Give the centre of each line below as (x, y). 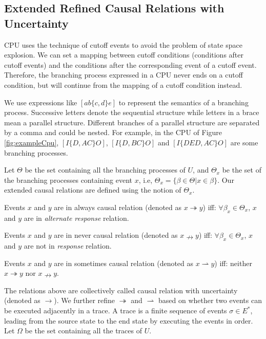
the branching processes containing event (68, 180)
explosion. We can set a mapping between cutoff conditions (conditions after (124, 55)
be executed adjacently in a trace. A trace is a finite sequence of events (116, 310)
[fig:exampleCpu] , (32, 142)
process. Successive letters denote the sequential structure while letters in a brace (132, 112)
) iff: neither (233, 263)
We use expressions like (41, 102)
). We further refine (85, 300)
